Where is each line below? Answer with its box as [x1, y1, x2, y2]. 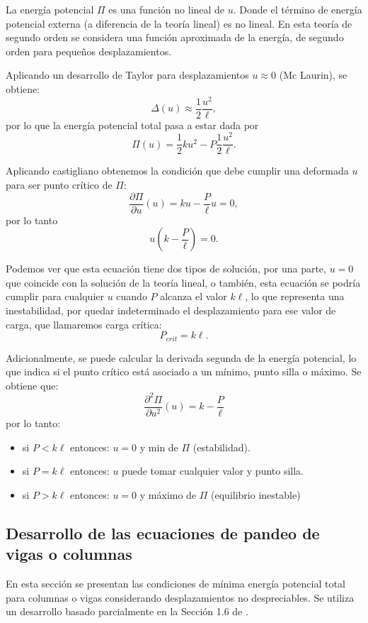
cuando [116, 289, 147, 304]
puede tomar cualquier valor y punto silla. [122, 463, 304, 478]
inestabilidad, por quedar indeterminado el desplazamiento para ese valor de [6, 303, 336, 318]
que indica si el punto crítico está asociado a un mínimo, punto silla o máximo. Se [6, 364, 362, 379]
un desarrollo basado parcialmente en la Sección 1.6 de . [6, 604, 248, 619]
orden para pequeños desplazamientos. [6, 43, 172, 58]
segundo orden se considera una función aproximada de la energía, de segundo [6, 30, 344, 45]
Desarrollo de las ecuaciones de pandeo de [6, 522, 320, 544]
